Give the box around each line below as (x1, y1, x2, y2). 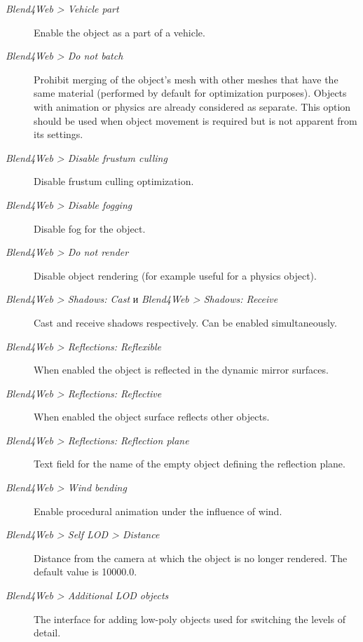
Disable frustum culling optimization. (34, 174, 194, 189)
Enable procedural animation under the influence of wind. (34, 503, 282, 518)
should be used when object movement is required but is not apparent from (34, 113, 357, 128)
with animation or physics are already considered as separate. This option (34, 99, 351, 114)
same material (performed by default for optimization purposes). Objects (34, 86, 347, 100)
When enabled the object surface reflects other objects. (34, 409, 270, 424)
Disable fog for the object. (34, 221, 146, 235)
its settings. (34, 127, 83, 142)
